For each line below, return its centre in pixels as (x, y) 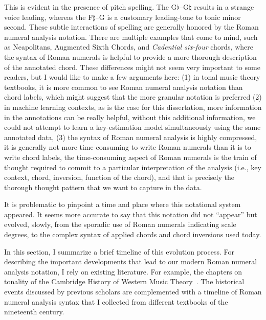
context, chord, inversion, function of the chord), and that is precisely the (119, 177)
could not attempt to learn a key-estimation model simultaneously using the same (132, 127)
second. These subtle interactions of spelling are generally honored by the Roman (131, 27)
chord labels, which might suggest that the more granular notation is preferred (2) (133, 97)
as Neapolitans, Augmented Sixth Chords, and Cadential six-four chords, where (129, 47)
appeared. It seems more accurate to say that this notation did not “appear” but (131, 214)
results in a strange (224, 7)
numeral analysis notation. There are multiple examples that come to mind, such (131, 37)
